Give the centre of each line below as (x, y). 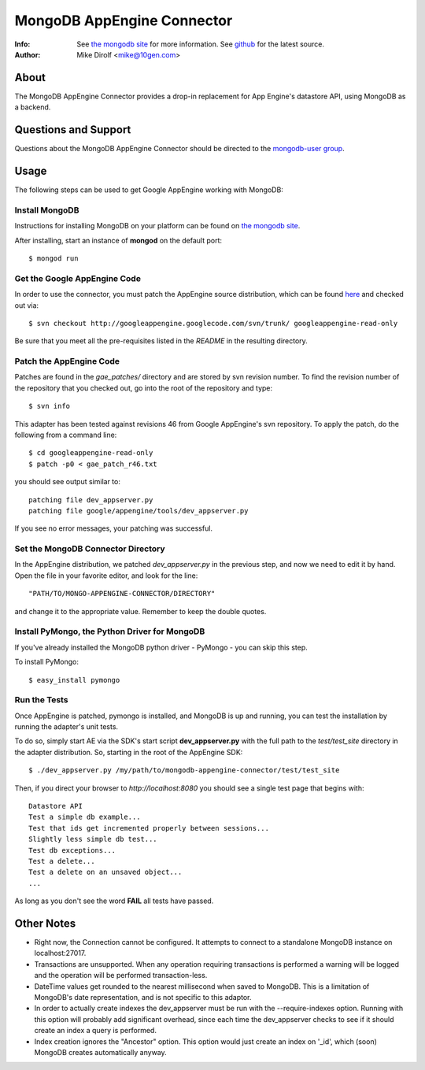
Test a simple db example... (85, 817)
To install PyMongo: (46, 662)
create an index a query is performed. (96, 1031)
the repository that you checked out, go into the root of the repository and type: (144, 388)
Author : (28, 54)
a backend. (33, 107)
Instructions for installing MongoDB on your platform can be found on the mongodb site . (157, 226)
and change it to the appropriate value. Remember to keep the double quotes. (140, 611)
